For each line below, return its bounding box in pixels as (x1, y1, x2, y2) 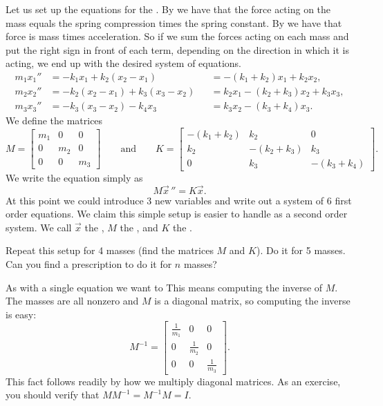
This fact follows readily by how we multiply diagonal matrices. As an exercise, (6, 374, 341, 388)
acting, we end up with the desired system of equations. (6, 56, 241, 70)
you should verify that (6, 387, 100, 402)
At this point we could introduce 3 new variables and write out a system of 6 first (6, 193, 352, 207)
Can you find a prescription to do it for (6, 256, 172, 271)
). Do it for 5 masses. (256, 243, 346, 258)
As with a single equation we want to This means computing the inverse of (6, 280, 323, 294)
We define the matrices (6, 113, 103, 128)
